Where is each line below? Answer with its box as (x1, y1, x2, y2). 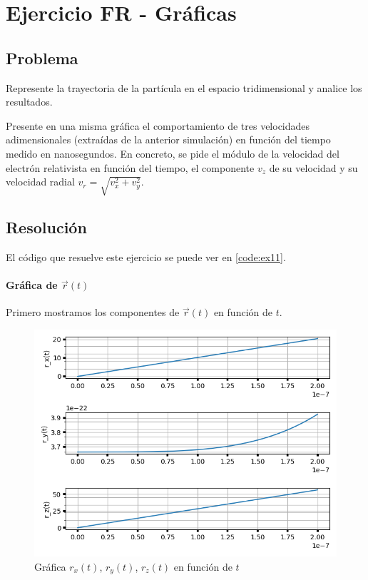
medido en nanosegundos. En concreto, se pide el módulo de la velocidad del (6, 146, 339, 161)
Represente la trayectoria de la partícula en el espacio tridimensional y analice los (6, 80, 362, 95)
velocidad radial (6, 174, 75, 189)
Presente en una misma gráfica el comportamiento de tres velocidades (6, 118, 310, 133)
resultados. (6, 94, 53, 109)
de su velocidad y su (269, 160, 358, 175)
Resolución (6, 216, 87, 238)
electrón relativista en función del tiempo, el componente (6, 160, 255, 175)
